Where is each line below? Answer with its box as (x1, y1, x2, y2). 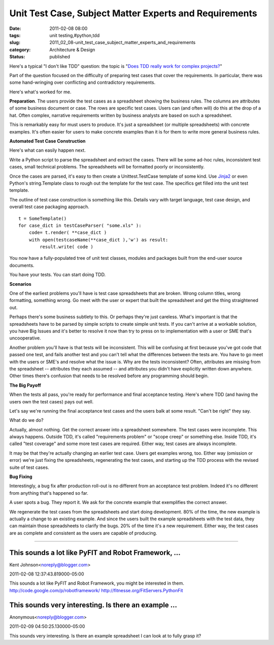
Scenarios (9, 281, 31, 287)
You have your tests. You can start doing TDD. (9, 271, 106, 278)
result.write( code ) (40, 244, 94, 250)
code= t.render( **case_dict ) (28, 230, 107, 235)
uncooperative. (9, 335, 41, 341)
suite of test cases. (9, 464, 49, 470)
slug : (9, 40, 20, 46)
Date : (9, 25, 21, 31)
